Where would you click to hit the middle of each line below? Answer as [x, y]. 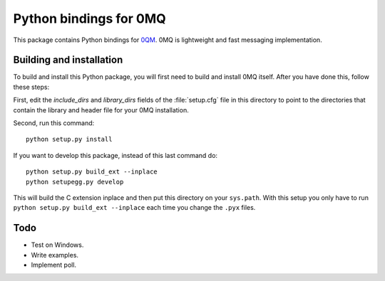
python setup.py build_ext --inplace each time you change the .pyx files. [134, 208]
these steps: [31, 87]
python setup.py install [69, 139]
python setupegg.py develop [75, 182]
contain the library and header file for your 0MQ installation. [101, 110]
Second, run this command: [54, 123]
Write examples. [55, 255]
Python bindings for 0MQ [90, 18]
